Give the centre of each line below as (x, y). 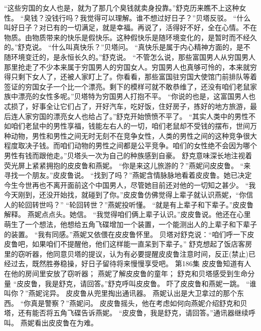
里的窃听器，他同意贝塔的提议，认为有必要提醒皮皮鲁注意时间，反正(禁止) (126, 253)
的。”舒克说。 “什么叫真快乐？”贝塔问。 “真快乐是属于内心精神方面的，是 (124, 47)
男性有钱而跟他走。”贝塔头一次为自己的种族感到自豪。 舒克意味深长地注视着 (128, 155)
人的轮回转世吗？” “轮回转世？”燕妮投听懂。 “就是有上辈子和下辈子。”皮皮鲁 (129, 204)
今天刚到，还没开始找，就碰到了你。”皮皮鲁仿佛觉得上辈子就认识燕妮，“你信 (129, 195)
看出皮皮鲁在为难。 (66, 322)
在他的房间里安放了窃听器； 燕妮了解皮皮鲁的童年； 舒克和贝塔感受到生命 (126, 273)
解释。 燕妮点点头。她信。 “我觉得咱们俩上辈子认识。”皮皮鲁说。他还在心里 (127, 214)
